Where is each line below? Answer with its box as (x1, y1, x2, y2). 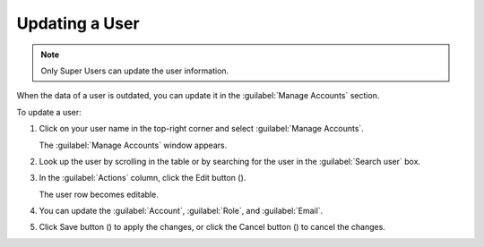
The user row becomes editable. (39, 189, 159, 200)
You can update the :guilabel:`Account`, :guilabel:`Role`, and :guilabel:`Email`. (39, 206, 324, 217)
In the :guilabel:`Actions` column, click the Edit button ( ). (39, 173, 246, 183)
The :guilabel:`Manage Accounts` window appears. (39, 140, 228, 150)
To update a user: (16, 106, 82, 117)
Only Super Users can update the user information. (40, 65, 229, 76)
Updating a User (16, 13, 140, 33)
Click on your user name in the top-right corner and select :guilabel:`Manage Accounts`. (39, 123, 365, 134)
